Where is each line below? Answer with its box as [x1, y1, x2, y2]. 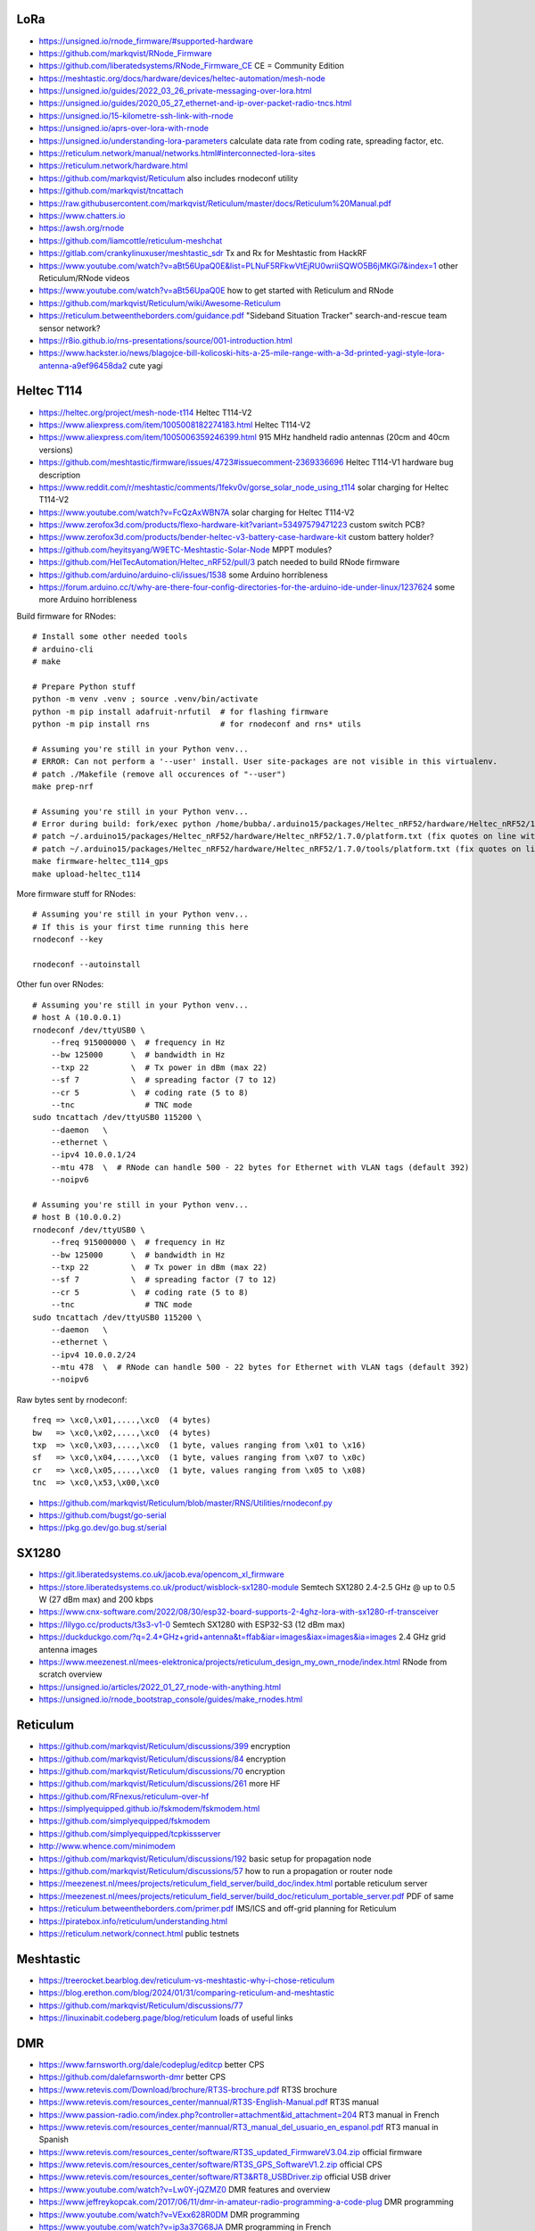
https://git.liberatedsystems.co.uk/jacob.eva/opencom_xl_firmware [38, 1569, 284, 1580]
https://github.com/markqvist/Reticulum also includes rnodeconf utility [38, 172, 299, 183]
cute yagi [128, 360, 164, 370]
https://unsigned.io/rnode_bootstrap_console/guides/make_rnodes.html [38, 1694, 303, 1704]
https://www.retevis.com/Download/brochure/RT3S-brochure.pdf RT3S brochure [38, 2084, 338, 2094]
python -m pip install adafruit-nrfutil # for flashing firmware [32, 706, 329, 717]
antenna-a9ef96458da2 [38, 360, 128, 370]
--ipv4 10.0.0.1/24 [50, 1149, 136, 1160]
